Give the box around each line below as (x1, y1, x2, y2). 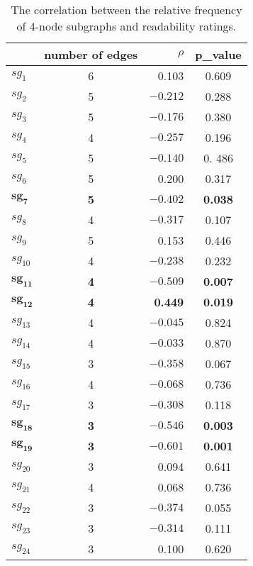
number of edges (44, 46, 138, 62)
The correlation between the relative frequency (11, 1, 242, 18)
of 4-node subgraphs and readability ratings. (16, 18, 237, 34)
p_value (195, 46, 242, 62)
